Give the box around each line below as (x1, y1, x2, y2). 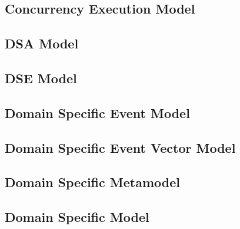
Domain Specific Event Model (5, 103, 190, 122)
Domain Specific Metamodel (5, 173, 180, 191)
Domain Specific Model (5, 208, 149, 226)
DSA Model (5, 34, 79, 53)
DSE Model (5, 68, 77, 87)
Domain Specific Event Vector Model (5, 138, 236, 156)
